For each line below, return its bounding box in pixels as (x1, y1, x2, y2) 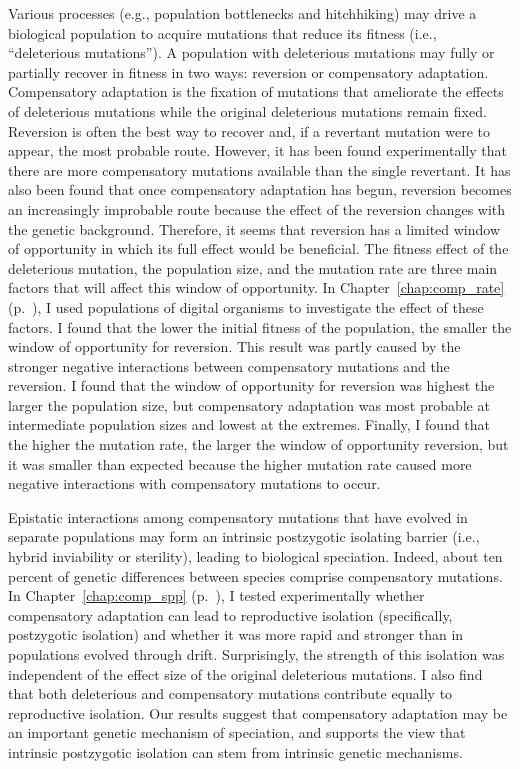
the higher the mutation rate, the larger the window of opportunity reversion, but (8, 434, 509, 455)
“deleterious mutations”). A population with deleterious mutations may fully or (8, 42, 495, 63)
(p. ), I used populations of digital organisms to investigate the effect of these (8, 296, 484, 317)
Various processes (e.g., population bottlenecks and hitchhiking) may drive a (8, 3, 477, 23)
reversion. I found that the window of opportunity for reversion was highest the (8, 375, 495, 396)
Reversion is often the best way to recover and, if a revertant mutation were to (8, 120, 491, 141)
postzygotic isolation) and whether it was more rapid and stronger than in (8, 624, 464, 645)
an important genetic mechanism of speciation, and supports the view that (8, 722, 466, 743)
